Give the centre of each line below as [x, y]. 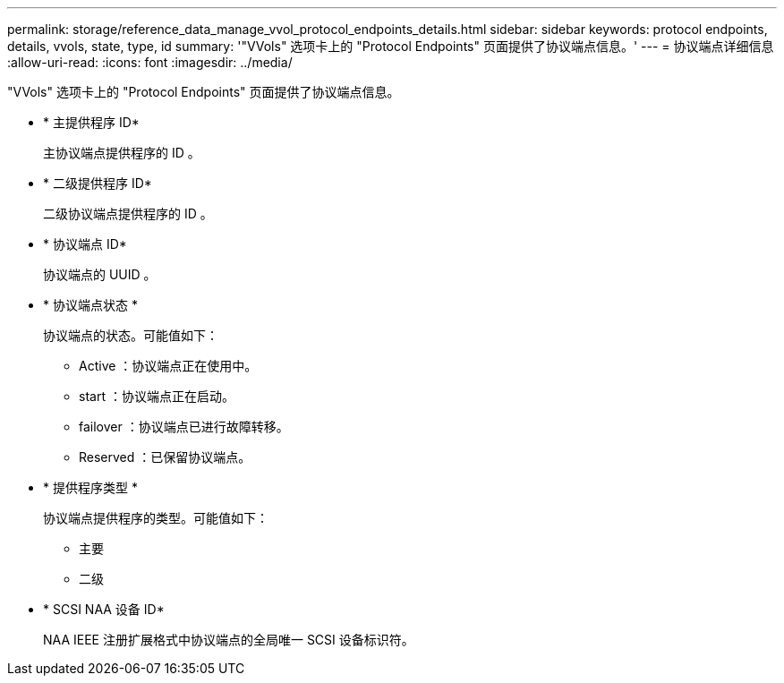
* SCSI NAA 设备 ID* [104, 609]
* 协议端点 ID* [85, 244]
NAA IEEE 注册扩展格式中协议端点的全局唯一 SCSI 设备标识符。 [229, 640]
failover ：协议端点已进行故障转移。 [184, 427]
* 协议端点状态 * [90, 305]
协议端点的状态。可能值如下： [131, 335]
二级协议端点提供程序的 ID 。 [128, 213]
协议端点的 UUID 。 [100, 274]
